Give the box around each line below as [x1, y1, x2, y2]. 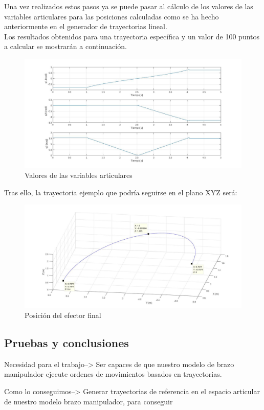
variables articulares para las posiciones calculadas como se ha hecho [4, 11, 219, 21]
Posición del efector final [25, 310, 101, 321]
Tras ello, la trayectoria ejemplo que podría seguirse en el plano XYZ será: [4, 187, 237, 197]
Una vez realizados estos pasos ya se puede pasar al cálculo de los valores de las [4, 1, 253, 11]
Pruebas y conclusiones [4, 335, 129, 351]
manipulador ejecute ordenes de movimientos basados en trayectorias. [4, 369, 222, 379]
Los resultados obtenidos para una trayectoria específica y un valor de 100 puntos [4, 31, 260, 41]
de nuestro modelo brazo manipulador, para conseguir [4, 396, 173, 406]
